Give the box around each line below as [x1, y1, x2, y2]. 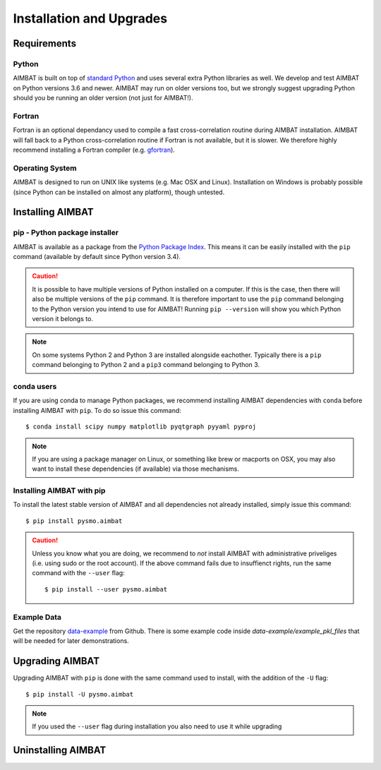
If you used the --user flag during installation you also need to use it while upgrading [32, 722, 282, 730]
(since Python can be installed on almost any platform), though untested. [13, 188, 225, 196]
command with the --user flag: [32, 569, 125, 577]
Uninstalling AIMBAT [13, 745, 107, 757]
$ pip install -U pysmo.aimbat [25, 690, 134, 698]
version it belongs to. [32, 315, 93, 323]
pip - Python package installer [13, 228, 119, 238]
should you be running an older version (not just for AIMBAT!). [13, 94, 193, 102]
